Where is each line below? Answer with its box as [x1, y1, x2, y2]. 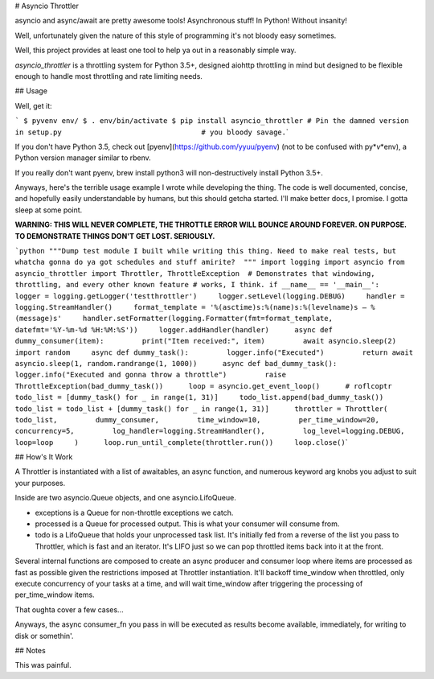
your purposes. [14, 478, 66, 488]
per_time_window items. [14, 590, 96, 599]
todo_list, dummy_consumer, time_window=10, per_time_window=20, [14, 415, 379, 424]
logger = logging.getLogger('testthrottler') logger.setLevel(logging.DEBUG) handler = [14, 291, 405, 301]
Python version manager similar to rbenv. [14, 153, 152, 163]
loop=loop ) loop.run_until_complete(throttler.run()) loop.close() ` [14, 437, 348, 446]
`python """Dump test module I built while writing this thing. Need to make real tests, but [14, 246, 397, 256]
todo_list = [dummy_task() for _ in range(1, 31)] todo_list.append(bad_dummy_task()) [14, 393, 384, 402]
